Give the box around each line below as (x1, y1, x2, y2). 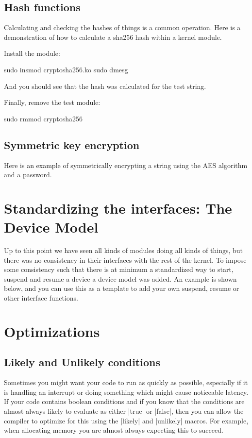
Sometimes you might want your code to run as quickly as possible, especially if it (4, 377, 248, 387)
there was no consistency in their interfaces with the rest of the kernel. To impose (4, 254, 247, 265)
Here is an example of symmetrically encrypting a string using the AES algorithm (4, 160, 248, 170)
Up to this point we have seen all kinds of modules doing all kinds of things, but (4, 245, 243, 255)
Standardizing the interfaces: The (4, 198, 232, 218)
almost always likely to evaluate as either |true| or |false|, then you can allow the (4, 405, 244, 416)
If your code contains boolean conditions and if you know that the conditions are (4, 396, 245, 406)
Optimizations (4, 321, 100, 341)
